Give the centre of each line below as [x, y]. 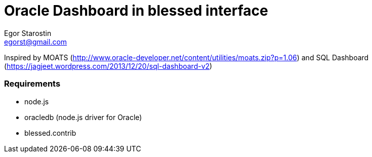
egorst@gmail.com [36, 42]
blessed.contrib [50, 133]
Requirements [32, 84]
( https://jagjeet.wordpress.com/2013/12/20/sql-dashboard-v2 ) [108, 66]
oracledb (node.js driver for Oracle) [83, 117]
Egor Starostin [28, 33]
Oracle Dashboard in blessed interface [136, 11]
